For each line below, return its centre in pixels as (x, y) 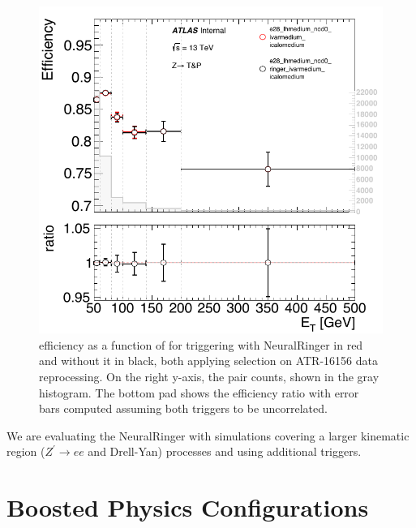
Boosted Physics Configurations (188, 507)
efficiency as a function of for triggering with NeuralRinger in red (201, 344)
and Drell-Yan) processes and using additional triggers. (225, 451)
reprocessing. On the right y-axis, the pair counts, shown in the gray (209, 376)
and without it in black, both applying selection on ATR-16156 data (208, 361)
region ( (26, 451)
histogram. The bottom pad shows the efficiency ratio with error (199, 392)
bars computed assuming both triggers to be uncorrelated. (183, 408)
